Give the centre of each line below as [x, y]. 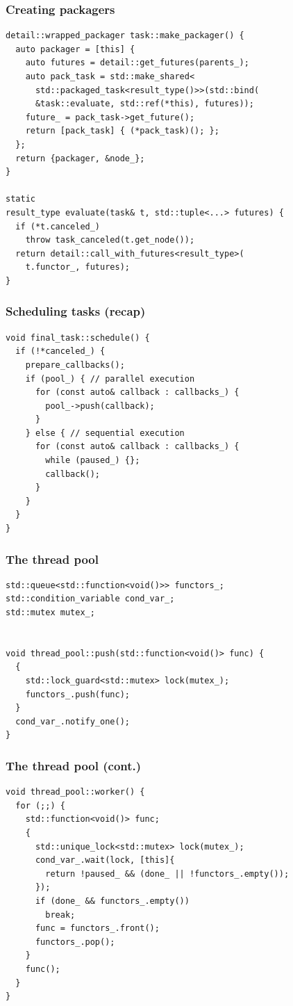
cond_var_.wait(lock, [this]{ [105, 860]
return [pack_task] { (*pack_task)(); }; [122, 131]
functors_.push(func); [77, 694]
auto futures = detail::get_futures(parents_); [137, 63]
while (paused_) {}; [93, 461]
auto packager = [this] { [75, 49]
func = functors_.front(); [97, 928]
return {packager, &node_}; [80, 158]
